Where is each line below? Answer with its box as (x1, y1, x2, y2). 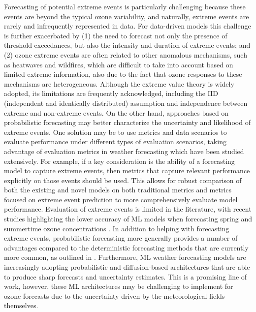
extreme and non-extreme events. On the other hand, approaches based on (4, 107, 229, 118)
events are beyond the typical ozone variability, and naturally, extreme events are (4, 11, 249, 21)
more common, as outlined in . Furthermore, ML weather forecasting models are (4, 252, 246, 262)
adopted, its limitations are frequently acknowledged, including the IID (4, 88, 218, 98)
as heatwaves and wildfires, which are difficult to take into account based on (4, 59, 233, 69)
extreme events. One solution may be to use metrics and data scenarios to (4, 126, 227, 137)
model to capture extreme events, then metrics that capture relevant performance (4, 165, 250, 176)
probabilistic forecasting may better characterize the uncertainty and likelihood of (4, 117, 251, 127)
